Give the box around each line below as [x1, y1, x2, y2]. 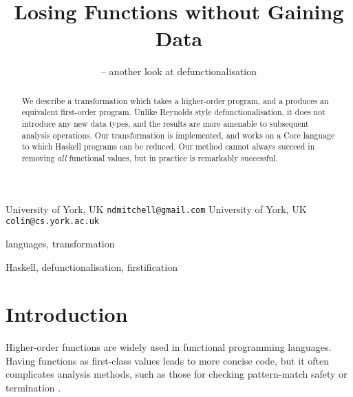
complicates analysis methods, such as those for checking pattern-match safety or [6, 367, 347, 381]
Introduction [6, 300, 128, 328]
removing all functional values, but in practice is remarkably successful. [21, 152, 278, 163]
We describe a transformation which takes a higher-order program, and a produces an [21, 94, 329, 106]
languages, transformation [6, 236, 115, 250]
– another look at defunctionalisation [100, 64, 257, 79]
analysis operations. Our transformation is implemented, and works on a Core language [21, 129, 335, 141]
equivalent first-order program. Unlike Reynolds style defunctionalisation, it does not [21, 106, 325, 118]
